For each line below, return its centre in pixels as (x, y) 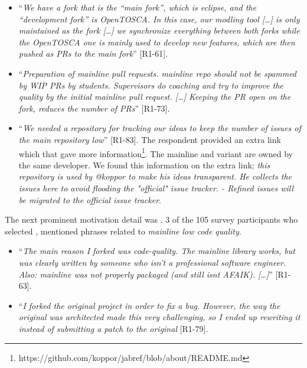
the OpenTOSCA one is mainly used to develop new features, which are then (157, 42)
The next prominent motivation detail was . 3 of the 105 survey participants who (151, 219)
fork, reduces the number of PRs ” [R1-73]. (94, 108)
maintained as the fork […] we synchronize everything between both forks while (159, 30)
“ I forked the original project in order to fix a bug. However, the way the (149, 305)
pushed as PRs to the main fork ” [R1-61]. (93, 53)
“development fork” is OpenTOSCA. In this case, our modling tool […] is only (159, 19)
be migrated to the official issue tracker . (90, 199)
